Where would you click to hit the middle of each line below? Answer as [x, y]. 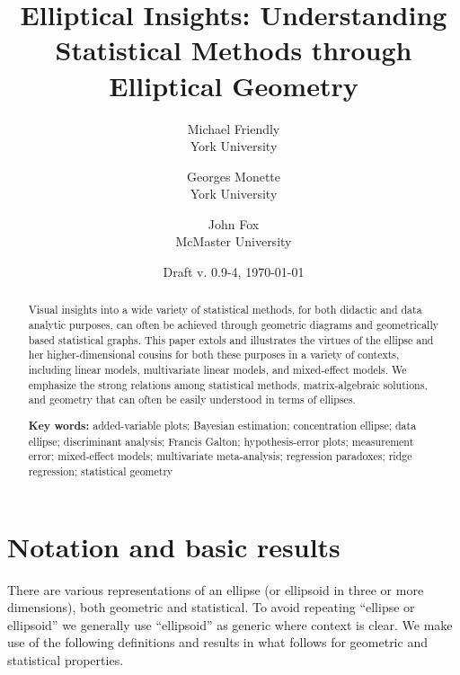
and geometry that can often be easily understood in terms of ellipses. [192, 400]
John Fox [234, 223]
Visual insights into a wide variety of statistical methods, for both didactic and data [225, 310]
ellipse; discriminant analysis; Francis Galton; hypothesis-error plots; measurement [221, 441]
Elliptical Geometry [234, 85]
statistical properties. [66, 659]
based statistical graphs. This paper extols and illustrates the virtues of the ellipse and [231, 339]
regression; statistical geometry [101, 471]
